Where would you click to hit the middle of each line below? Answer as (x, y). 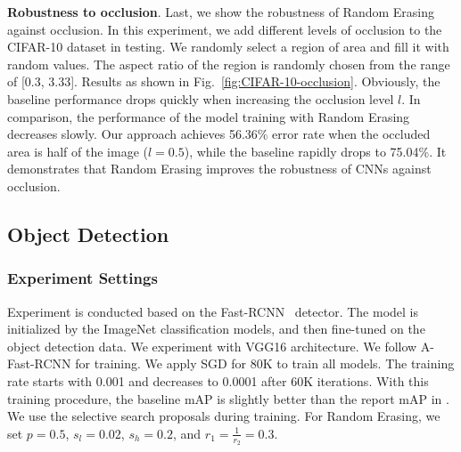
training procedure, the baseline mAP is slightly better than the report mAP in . (228, 398)
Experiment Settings (82, 278)
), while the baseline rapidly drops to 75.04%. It (315, 151)
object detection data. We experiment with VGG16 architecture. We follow (212, 346)
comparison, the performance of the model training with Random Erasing (209, 116)
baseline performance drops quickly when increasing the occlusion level (201, 98)
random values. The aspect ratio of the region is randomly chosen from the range (229, 64)
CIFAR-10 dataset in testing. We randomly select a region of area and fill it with (228, 47)
